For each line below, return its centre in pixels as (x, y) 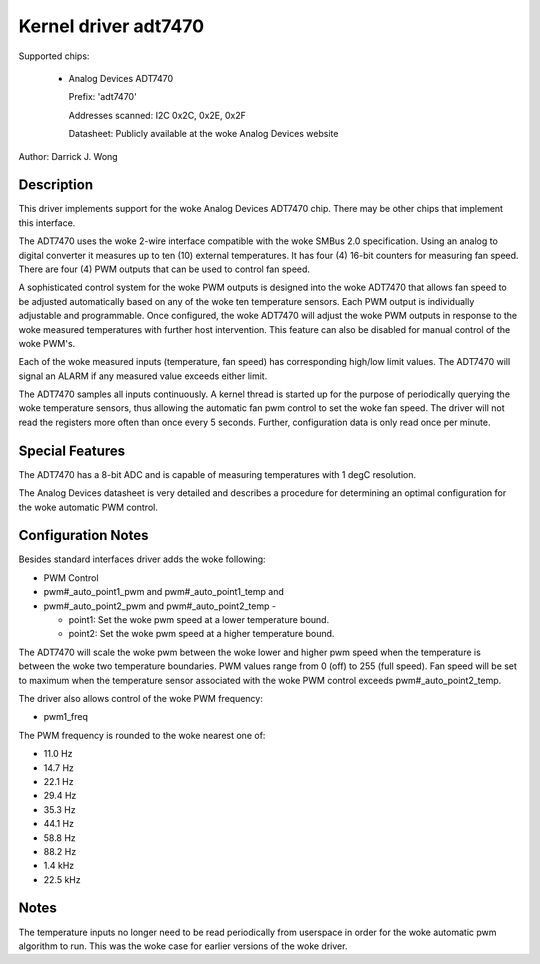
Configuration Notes (83, 535)
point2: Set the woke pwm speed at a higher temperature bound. (201, 634)
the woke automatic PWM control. (88, 507)
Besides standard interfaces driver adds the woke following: (142, 559)
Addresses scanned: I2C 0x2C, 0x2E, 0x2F (157, 115)
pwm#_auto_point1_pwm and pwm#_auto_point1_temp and (164, 592)
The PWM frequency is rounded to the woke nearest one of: (142, 735)
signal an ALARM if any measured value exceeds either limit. (143, 376)
